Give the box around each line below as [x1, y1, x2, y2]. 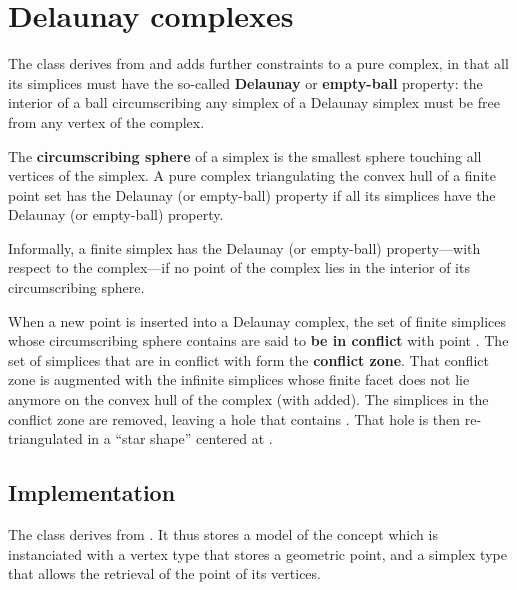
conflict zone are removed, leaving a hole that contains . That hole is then [8, 408, 461, 429]
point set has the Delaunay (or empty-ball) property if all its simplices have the [8, 184, 496, 205]
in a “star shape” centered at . [87, 428, 273, 449]
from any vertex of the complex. [8, 111, 205, 132]
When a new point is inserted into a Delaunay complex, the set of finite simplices [8, 310, 506, 331]
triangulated [8, 428, 83, 449]
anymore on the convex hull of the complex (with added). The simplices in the [8, 389, 489, 410]
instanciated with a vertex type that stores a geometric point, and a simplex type [8, 543, 507, 564]
